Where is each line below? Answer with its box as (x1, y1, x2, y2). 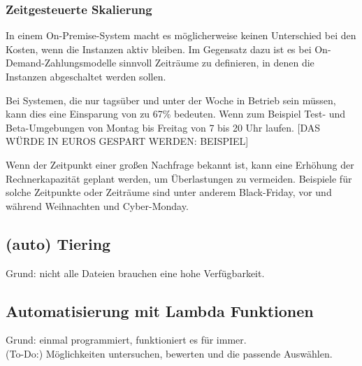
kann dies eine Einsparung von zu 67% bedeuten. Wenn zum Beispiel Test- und (6, 106, 346, 121)
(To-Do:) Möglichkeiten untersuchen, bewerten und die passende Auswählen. (6, 346, 333, 360)
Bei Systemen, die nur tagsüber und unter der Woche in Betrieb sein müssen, (6, 92, 336, 107)
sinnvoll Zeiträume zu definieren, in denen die (119, 55, 314, 70)
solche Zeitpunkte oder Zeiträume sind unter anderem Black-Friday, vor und (6, 185, 332, 199)
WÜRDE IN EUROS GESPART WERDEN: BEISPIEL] (6, 134, 249, 148)
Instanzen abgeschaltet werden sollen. (6, 69, 166, 83)
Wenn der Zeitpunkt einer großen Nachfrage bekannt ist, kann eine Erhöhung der (6, 157, 354, 171)
